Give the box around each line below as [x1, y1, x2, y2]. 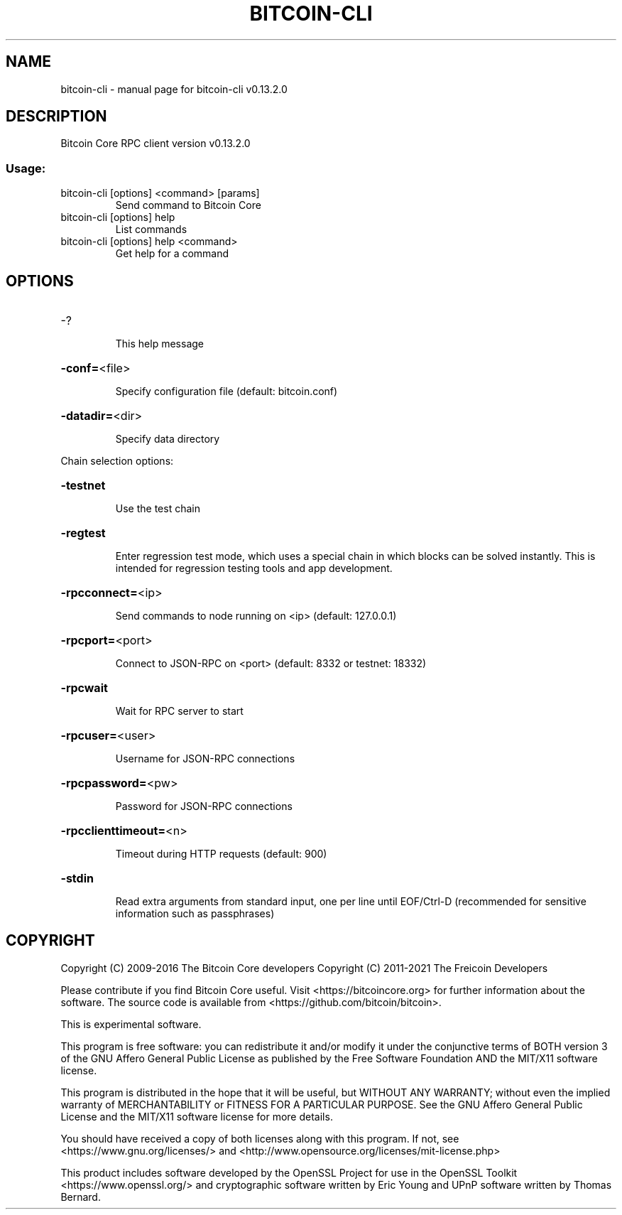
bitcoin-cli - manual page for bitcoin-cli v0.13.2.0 [60, 82, 288, 95]
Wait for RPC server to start [115, 705, 244, 718]
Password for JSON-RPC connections [115, 800, 293, 813]
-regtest [60, 526, 106, 541]
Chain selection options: [60, 455, 174, 468]
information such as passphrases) [115, 907, 275, 920]
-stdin [60, 871, 94, 886]
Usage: [6, 161, 46, 175]
